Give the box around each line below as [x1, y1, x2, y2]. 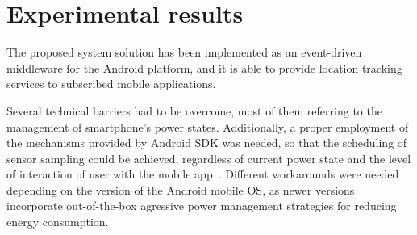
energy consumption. [6, 213, 109, 230]
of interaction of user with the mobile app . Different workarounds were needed [6, 166, 399, 183]
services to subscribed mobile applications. [6, 75, 216, 92]
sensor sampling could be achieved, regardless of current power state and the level [6, 149, 411, 166]
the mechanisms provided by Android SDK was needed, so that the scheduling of [6, 134, 407, 151]
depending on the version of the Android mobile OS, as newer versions [6, 181, 355, 198]
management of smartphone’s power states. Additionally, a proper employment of [6, 118, 409, 135]
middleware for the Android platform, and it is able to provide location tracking [6, 59, 402, 76]
